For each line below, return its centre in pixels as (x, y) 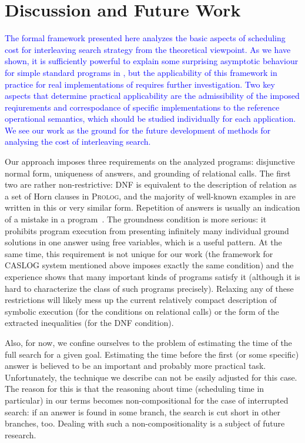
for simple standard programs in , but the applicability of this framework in (141, 72)
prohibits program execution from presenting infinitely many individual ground (147, 230)
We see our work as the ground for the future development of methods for (138, 130)
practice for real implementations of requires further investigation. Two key (140, 84)
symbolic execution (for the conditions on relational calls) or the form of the (142, 311)
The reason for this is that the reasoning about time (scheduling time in (135, 389)
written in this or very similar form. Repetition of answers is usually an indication (152, 207)
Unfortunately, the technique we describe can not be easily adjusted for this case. (151, 377)
